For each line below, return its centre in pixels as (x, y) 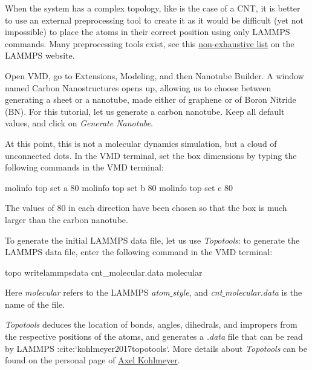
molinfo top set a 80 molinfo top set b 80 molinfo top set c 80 (119, 187)
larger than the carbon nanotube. (67, 219)
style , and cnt (197, 292)
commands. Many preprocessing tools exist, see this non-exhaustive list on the (150, 43)
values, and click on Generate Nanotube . (79, 123)
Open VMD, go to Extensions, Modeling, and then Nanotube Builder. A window (154, 75)
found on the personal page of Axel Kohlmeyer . (93, 360)
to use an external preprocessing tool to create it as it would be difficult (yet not (154, 20)
